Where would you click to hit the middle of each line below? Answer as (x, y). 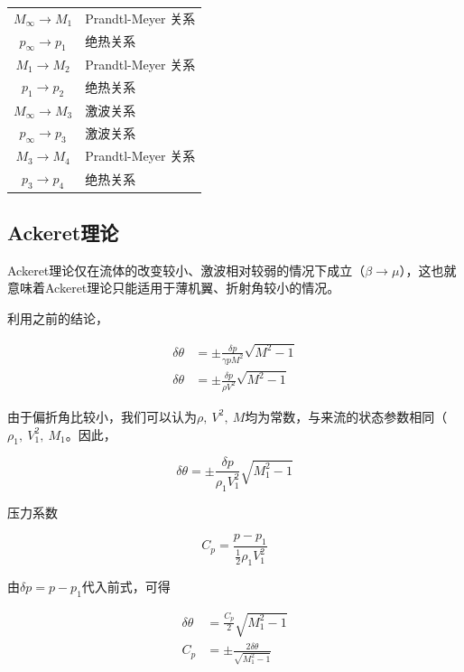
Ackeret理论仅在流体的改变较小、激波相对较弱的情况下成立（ (186, 270)
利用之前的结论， (58, 317)
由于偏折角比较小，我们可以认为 (102, 416)
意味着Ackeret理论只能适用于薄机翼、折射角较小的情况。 (174, 288)
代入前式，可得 (126, 587)
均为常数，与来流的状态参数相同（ (346, 416)
